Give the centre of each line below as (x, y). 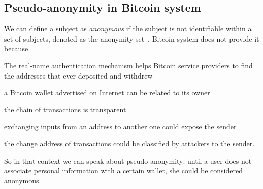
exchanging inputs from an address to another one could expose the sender (120, 126)
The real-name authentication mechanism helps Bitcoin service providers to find (128, 65)
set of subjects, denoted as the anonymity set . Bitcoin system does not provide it (132, 38)
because (16, 48)
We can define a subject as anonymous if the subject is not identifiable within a (128, 29)
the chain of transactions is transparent (65, 109)
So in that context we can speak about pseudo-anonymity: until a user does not (128, 160)
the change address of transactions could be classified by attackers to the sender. (129, 143)
